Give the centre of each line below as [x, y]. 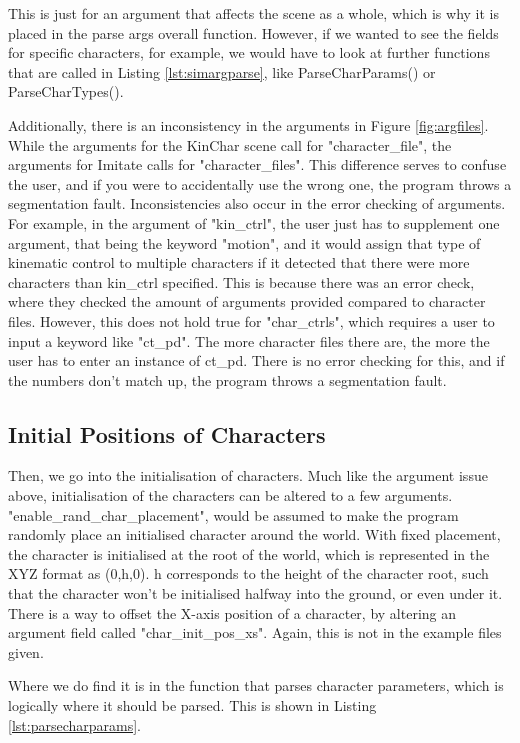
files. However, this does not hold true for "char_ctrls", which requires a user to [251, 320]
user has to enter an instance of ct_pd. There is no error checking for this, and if [256, 360]
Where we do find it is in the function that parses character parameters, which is [256, 685]
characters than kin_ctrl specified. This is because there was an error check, [241, 281]
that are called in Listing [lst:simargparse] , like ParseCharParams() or [222, 71]
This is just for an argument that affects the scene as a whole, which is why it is [254, 13]
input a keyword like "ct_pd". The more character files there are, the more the [249, 340]
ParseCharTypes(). [66, 91]
